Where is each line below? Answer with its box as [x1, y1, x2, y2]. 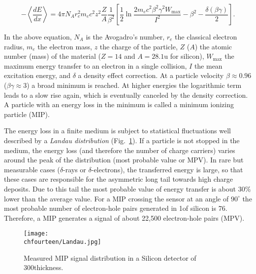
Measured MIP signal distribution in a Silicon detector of [24, 252, 196, 263]
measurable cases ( [4, 164, 60, 174]
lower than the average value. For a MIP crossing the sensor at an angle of [4, 193, 229, 203]
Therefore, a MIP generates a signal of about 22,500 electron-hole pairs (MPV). [4, 212, 245, 223]
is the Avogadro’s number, [86, 32, 165, 41]
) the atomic [194, 41, 232, 51]
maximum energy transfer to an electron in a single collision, [4, 60, 187, 71]
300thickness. [24, 262, 64, 273]
